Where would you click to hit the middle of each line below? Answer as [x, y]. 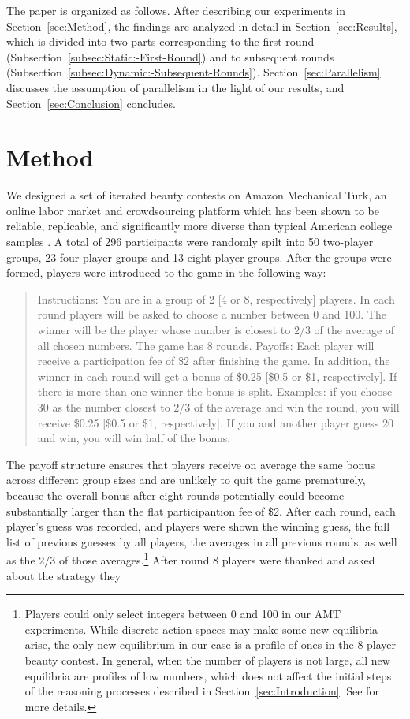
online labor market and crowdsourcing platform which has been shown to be [193, 210]
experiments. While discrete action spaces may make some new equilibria [201, 629]
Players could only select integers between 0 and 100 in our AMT [183, 614]
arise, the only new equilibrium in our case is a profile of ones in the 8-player [211, 644]
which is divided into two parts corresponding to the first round [160, 41]
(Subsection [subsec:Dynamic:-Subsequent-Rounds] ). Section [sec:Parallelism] [194, 72]
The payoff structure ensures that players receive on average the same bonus [191, 464]
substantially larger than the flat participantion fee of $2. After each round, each [201, 510]
